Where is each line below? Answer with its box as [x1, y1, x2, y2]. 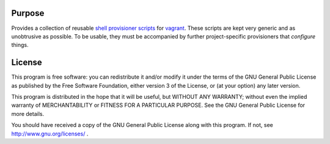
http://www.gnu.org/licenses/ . [11, 130, 89, 137]
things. [11, 41, 29, 49]
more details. [11, 110, 45, 117]
